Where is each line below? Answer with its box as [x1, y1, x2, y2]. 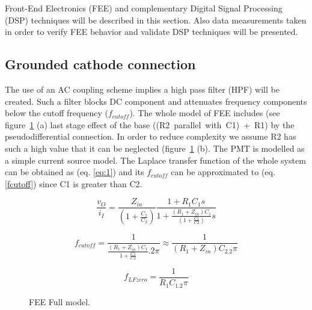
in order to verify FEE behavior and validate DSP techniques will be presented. [5, 25, 298, 38]
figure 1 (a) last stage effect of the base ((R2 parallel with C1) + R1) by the [5, 118, 295, 131]
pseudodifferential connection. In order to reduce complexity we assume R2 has [5, 130, 296, 143]
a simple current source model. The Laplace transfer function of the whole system [5, 153, 306, 166]
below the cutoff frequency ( [5, 107, 108, 119]
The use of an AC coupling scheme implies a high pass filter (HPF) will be [5, 82, 280, 95]
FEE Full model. [29, 295, 90, 308]
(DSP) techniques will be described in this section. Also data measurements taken [5, 13, 307, 26]
